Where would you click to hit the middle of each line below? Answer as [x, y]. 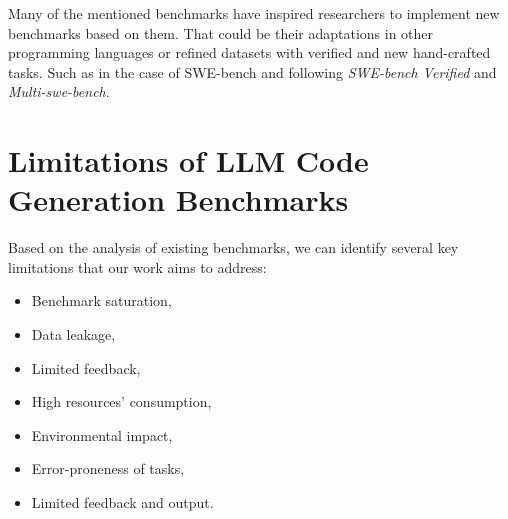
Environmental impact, [102, 434]
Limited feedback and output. [122, 502]
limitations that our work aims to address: [137, 266]
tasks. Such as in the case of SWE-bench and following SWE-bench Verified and [252, 71]
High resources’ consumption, [121, 401]
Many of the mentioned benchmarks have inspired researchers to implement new [254, 13]
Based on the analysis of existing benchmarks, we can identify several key [233, 247]
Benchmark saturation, [101, 300]
